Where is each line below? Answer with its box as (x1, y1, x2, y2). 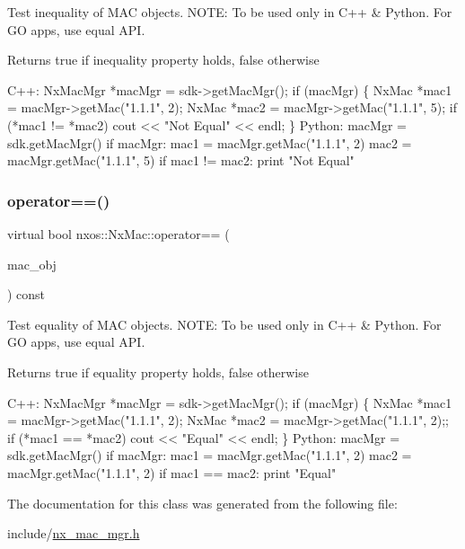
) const (7, 285, 46, 304)
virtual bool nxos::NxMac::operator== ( (7, 224, 230, 243)
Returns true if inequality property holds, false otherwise (7, 50, 320, 69)
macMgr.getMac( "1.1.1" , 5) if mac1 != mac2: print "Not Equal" (7, 151, 355, 170)
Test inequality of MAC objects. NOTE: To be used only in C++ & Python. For (7, 3, 452, 21)
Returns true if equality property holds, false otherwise (7, 362, 309, 381)
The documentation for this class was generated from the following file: (7, 493, 398, 512)
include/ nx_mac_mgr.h (7, 524, 140, 543)
